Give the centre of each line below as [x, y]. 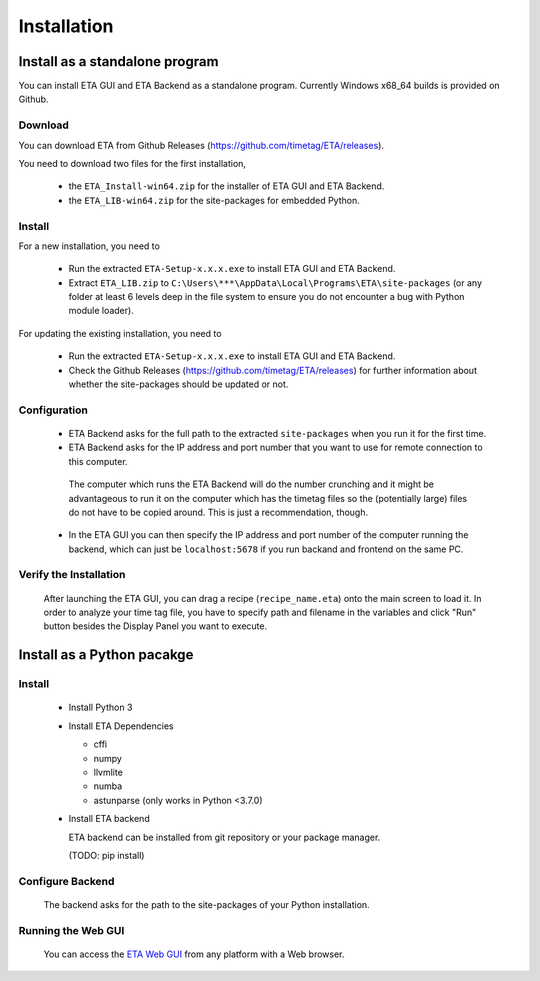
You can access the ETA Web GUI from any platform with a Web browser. [194, 954]
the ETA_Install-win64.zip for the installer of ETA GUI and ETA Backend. [226, 186]
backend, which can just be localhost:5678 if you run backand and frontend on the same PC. [266, 549]
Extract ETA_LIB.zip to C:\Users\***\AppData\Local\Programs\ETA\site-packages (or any [275, 282]
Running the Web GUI [71, 930]
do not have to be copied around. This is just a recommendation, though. [218, 512]
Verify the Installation [72, 575]
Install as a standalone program [118, 61]
